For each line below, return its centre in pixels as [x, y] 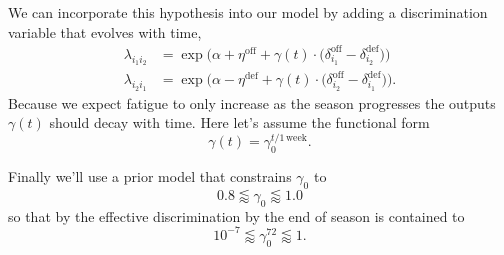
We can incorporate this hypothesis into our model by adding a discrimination [248, 12]
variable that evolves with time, [105, 31]
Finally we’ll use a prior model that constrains [150, 176]
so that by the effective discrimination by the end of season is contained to [236, 215]
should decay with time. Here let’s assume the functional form [239, 122]
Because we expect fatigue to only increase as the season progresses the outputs [252, 102]
